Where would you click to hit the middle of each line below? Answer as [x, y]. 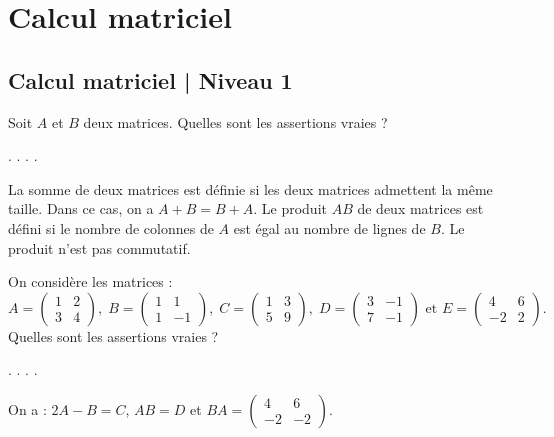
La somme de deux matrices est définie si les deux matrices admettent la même [250, 188]
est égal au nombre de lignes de [329, 227]
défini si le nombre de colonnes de [111, 227]
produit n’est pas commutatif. [99, 247]
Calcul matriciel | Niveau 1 [150, 79]
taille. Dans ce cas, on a [81, 208]
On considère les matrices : [90, 281]
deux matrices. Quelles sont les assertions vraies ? [235, 121]
